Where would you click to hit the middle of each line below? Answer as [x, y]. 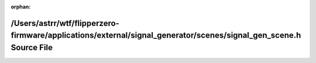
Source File [32, 47]
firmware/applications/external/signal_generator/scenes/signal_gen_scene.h [156, 36]
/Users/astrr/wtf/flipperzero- [65, 23]
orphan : [21, 7]
